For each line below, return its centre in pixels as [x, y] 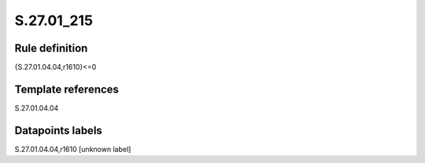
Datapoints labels [58, 130]
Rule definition [51, 48]
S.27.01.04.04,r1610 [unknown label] [73, 149]
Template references [67, 89]
